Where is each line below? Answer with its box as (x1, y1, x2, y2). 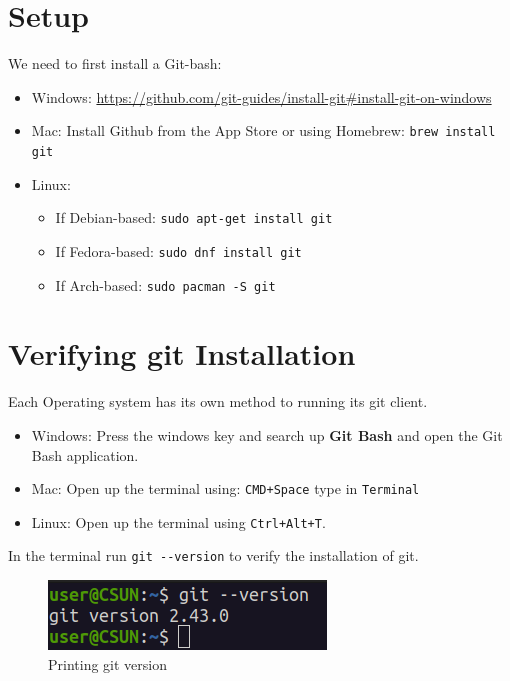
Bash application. (31, 444, 139, 465)
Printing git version (48, 653, 167, 674)
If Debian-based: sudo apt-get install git (55, 207, 333, 228)
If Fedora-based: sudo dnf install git (55, 240, 302, 261)
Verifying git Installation (8, 333, 356, 374)
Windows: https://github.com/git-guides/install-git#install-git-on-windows (31, 86, 492, 107)
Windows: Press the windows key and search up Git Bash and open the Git (31, 424, 503, 445)
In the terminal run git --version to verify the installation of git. (8, 545, 419, 566)
